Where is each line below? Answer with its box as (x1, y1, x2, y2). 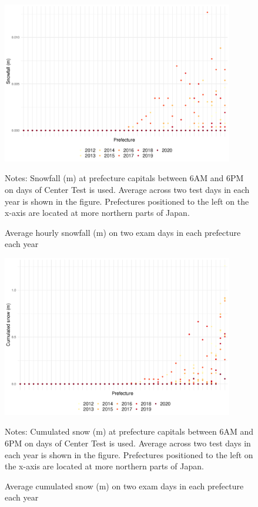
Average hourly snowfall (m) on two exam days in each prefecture (5, 226, 241, 238)
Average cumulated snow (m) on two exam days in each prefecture (5, 479, 244, 492)
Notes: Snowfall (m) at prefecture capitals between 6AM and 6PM (5, 172, 244, 184)
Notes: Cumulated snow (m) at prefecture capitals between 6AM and (5, 425, 253, 438)
